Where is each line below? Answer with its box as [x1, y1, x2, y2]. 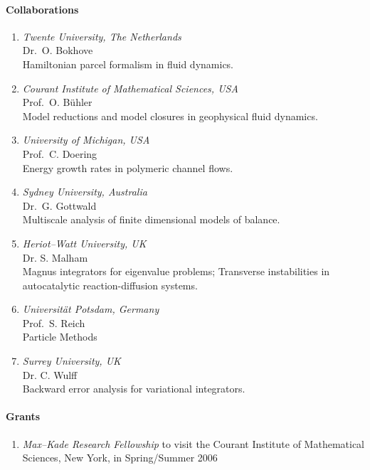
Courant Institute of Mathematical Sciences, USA [22, 80, 238, 95]
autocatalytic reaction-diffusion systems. [22, 277, 198, 292]
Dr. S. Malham [22, 250, 88, 265]
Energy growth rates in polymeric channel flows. [22, 160, 233, 175]
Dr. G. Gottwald [22, 198, 97, 213]
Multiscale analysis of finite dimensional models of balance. [22, 212, 280, 227]
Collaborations [6, 1, 79, 16]
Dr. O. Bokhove [22, 43, 93, 58]
